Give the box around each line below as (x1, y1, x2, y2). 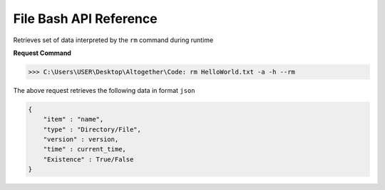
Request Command (13, 49, 71, 57)
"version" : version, (43, 136, 119, 144)
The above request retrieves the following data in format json (13, 86, 195, 94)
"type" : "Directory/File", (43, 125, 142, 134)
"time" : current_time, (43, 145, 126, 154)
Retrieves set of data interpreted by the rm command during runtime (13, 36, 214, 44)
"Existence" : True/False (43, 155, 134, 164)
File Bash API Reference (13, 11, 158, 26)
